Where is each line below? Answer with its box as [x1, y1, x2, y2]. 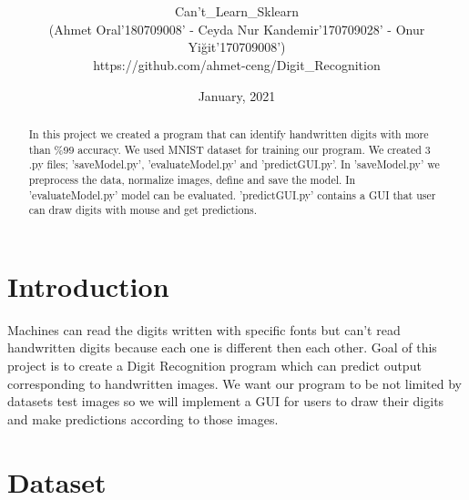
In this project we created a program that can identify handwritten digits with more [28, 126, 429, 141]
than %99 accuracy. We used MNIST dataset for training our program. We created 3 [28, 141, 431, 157]
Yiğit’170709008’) [188, 37, 286, 56]
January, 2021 [198, 86, 276, 105]
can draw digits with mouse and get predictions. [28, 202, 258, 218]
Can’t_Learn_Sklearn [174, 2, 300, 21]
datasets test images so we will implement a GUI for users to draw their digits [7, 392, 444, 411]
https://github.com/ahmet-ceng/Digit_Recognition [93, 55, 381, 74]
